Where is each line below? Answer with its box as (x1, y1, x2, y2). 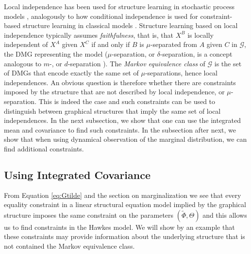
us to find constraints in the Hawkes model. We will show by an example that (4, 222, 235, 232)
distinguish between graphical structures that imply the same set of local (4, 105, 221, 116)
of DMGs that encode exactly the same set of (4, 68, 139, 78)
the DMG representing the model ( (4, 48, 108, 59)
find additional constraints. (4, 143, 84, 153)
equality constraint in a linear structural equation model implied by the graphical (4, 199, 246, 209)
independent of (4, 39, 48, 49)
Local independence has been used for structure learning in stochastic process (4, 1, 234, 11)
